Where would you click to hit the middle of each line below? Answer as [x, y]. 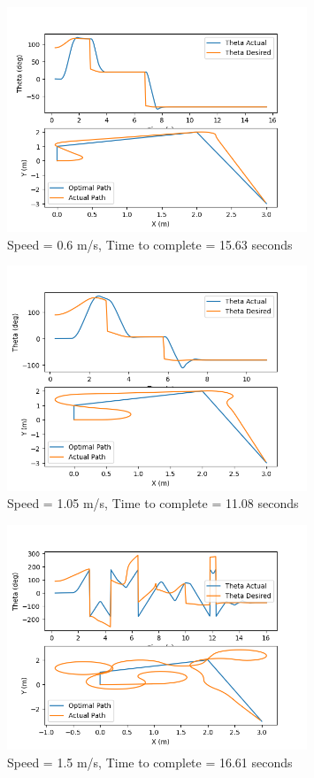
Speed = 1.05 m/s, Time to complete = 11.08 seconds [153, 503]
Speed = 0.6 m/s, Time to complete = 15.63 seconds [150, 244]
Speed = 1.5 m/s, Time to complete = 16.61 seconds [150, 762]
